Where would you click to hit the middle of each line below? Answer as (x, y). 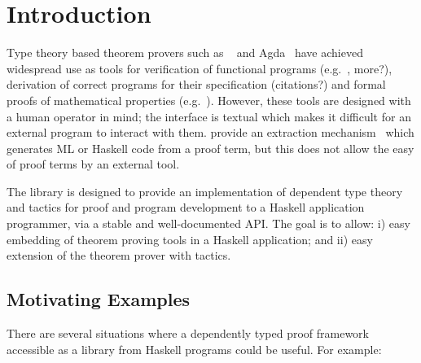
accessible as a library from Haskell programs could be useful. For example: (194, 349)
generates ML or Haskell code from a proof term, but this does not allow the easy (210, 148)
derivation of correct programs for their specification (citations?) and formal (196, 84)
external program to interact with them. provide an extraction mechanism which (210, 132)
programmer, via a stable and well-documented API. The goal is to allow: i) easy (208, 223)
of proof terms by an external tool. (93, 164)
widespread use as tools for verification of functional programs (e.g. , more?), (200, 68)
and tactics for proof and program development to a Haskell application (186, 207)
